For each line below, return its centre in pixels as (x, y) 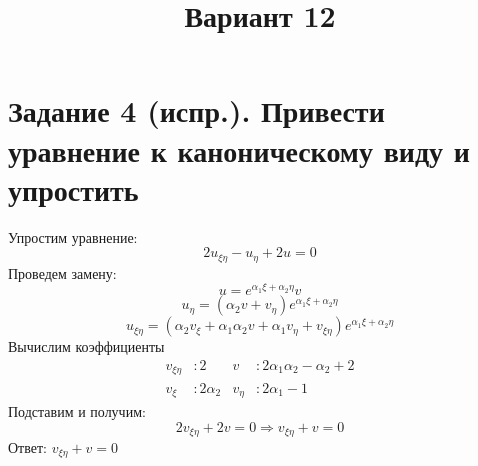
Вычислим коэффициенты (86, 346)
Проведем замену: (62, 272)
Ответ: (27, 447)
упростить (73, 188)
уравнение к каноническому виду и (239, 149)
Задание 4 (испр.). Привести (196, 110)
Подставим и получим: (77, 410)
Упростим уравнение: (73, 236)
